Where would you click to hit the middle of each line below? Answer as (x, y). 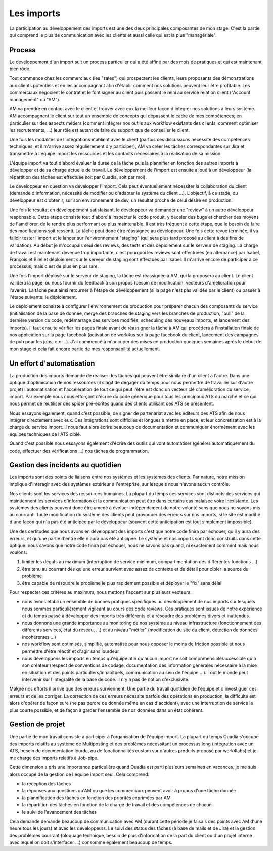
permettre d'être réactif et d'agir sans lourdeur (71, 651)
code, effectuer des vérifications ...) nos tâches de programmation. (79, 451)
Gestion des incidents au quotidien (65, 465)
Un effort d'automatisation (52, 363)
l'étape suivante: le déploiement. (43, 297)
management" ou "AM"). (35, 99)
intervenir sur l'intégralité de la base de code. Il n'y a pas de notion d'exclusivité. (106, 679)
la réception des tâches (47, 783)
